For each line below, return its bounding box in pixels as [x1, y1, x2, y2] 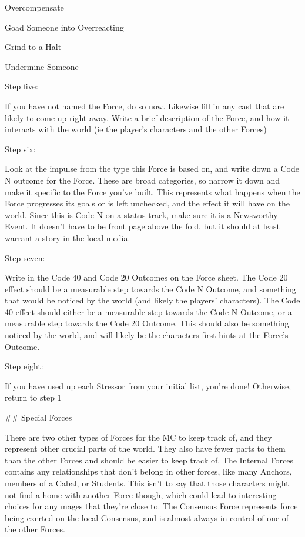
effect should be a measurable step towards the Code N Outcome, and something [5, 282, 296, 295]
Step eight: [5, 360, 43, 372]
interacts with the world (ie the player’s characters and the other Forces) [5, 123, 267, 135]
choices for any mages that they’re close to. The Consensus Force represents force [5, 500, 298, 512]
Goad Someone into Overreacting [5, 21, 124, 33]
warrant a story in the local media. [5, 231, 130, 244]
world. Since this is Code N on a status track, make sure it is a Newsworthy [5, 208, 278, 221]
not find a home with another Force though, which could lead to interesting [5, 488, 277, 501]
